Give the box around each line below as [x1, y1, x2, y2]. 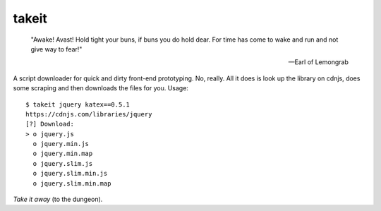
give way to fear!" [30, 44, 83, 53]
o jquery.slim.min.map [32, 179, 111, 187]
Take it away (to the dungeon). [13, 195, 103, 204]
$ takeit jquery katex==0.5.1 [25, 100, 131, 109]
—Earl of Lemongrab [288, 58, 349, 66]
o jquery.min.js [32, 140, 90, 148]
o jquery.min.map [32, 150, 93, 158]
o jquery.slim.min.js [32, 169, 108, 178]
